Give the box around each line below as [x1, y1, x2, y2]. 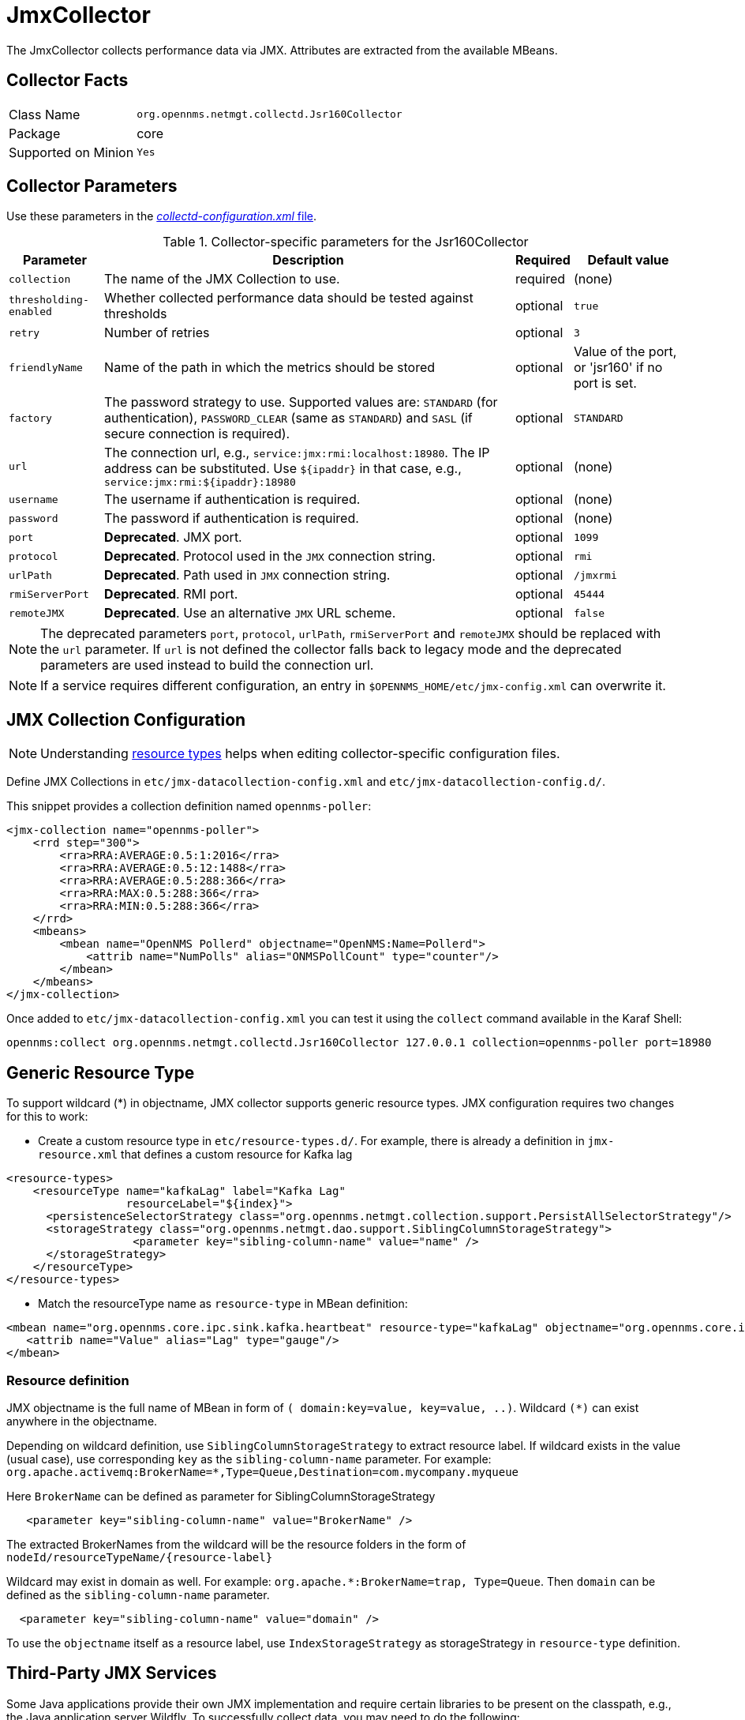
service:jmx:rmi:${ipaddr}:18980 [104, 476, 296, 489]
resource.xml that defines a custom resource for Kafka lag [38, 1147, 353, 1162]
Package [9, 125, 61, 141]
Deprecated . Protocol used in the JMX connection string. [104, 548, 436, 565]
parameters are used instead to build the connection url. [40, 657, 374, 674]
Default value [587, 252, 669, 269]
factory [9, 411, 52, 424]
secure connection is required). [104, 426, 290, 442]
